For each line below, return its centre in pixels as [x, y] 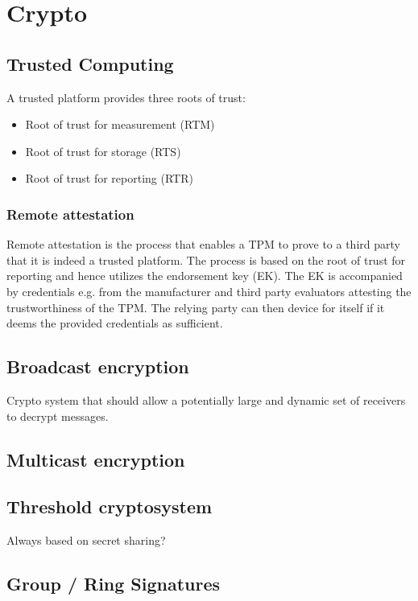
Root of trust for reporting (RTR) [109, 178]
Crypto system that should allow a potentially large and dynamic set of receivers [206, 399]
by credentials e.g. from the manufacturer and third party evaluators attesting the [209, 291]
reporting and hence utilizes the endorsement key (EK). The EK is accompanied [205, 276]
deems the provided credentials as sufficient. [115, 323]
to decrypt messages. [58, 416]
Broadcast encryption [98, 366]
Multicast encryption [96, 459]
